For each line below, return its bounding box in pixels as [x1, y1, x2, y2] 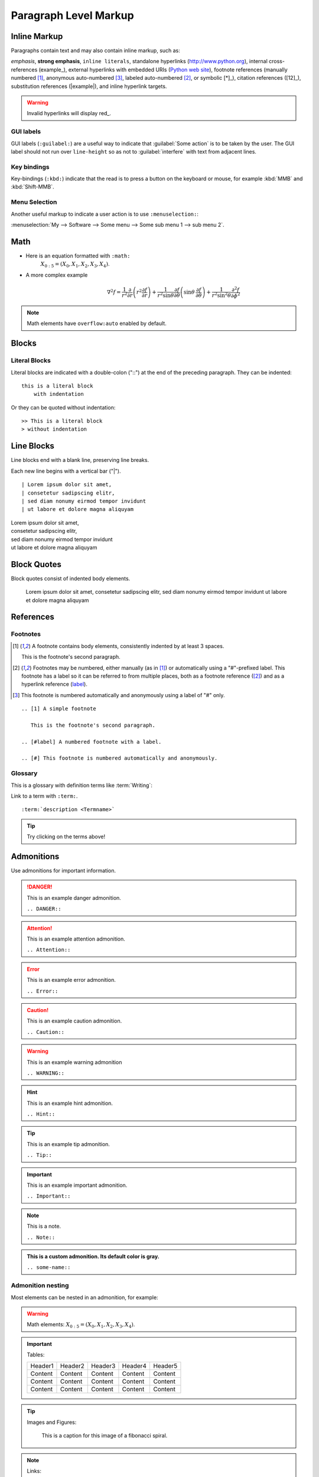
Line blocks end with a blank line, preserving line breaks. [11, 457, 149, 464]
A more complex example [25, 271, 88, 278]
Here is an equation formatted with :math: [25, 252, 131, 259]
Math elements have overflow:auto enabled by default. [27, 320, 167, 327]
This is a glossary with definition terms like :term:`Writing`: [11, 782, 153, 789]
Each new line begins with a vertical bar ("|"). [11, 467, 121, 474]
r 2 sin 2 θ [211, 291, 232, 298]
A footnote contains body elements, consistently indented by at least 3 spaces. [31, 642, 224, 649]
